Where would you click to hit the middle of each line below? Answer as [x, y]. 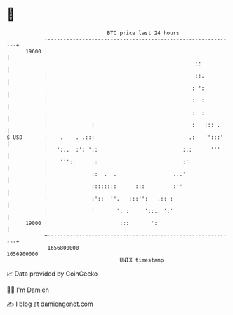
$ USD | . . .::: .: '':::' [115, 137]
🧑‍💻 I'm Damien [28, 290]
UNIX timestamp [142, 260]
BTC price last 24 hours [143, 33]
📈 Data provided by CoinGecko [52, 274]
